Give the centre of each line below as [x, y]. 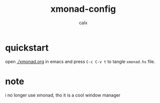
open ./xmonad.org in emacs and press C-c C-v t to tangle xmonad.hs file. [80, 61]
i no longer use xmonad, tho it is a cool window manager [63, 95]
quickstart [27, 48]
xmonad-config [83, 9]
